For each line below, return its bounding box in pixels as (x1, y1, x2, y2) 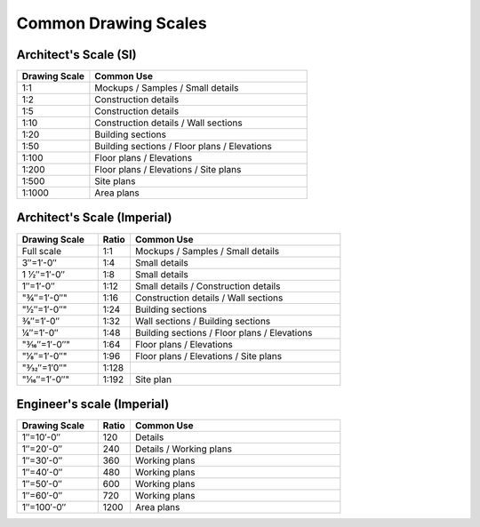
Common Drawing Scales (16, 13, 208, 33)
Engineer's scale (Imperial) (16, 396, 170, 411)
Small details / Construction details (134, 280, 281, 292)
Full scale (21, 244, 62, 257)
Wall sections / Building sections (134, 315, 271, 327)
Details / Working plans (134, 443, 233, 455)
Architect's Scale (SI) (16, 47, 137, 62)
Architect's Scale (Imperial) (16, 210, 172, 226)
